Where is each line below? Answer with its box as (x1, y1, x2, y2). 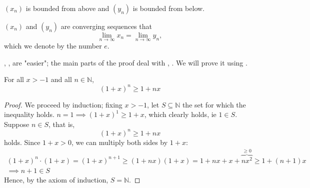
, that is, (48, 118, 75, 129)
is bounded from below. (132, 3, 205, 13)
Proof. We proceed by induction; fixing (4, 99, 122, 109)
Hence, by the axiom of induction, (4, 174, 108, 184)
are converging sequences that (60, 21, 152, 31)
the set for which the (182, 99, 246, 109)
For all (4, 74, 24, 84)
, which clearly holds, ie (144, 109, 216, 119)
